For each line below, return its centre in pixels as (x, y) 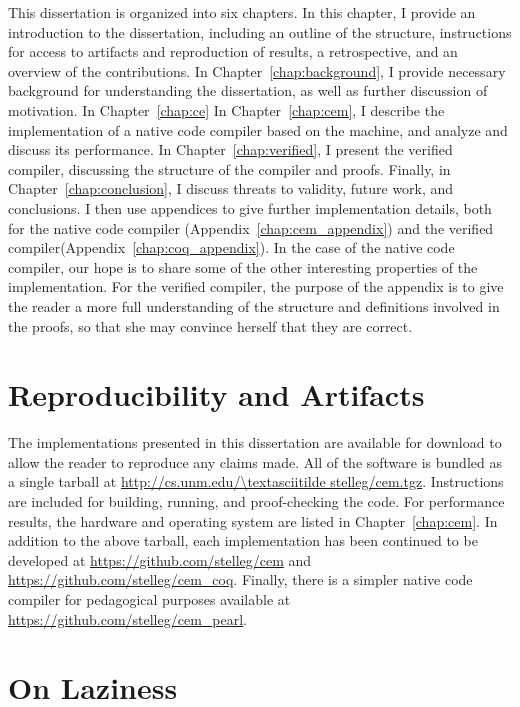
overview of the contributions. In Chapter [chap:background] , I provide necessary (257, 70)
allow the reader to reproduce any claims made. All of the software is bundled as (255, 461)
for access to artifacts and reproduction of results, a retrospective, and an (233, 51)
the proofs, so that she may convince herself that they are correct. (210, 325)
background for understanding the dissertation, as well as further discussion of (248, 90)
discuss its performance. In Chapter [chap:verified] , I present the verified (230, 149)
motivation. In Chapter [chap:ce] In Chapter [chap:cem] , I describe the (226, 109)
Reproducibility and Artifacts (216, 394)
